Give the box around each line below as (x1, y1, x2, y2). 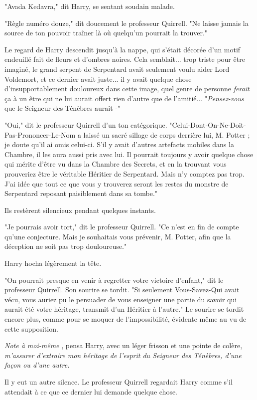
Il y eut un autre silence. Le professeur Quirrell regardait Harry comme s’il (4, 377, 233, 387)
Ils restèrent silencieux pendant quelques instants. (4, 204, 156, 215)
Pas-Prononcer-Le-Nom (4, 129, 76, 140)
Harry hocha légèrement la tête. (4, 258, 102, 268)
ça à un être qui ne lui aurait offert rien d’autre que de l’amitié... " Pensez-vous (4, 93, 244, 103)
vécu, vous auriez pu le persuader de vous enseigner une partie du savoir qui (4, 294, 237, 304)
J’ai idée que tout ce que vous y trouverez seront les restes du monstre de (4, 178, 229, 189)
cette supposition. (4, 323, 58, 334)
